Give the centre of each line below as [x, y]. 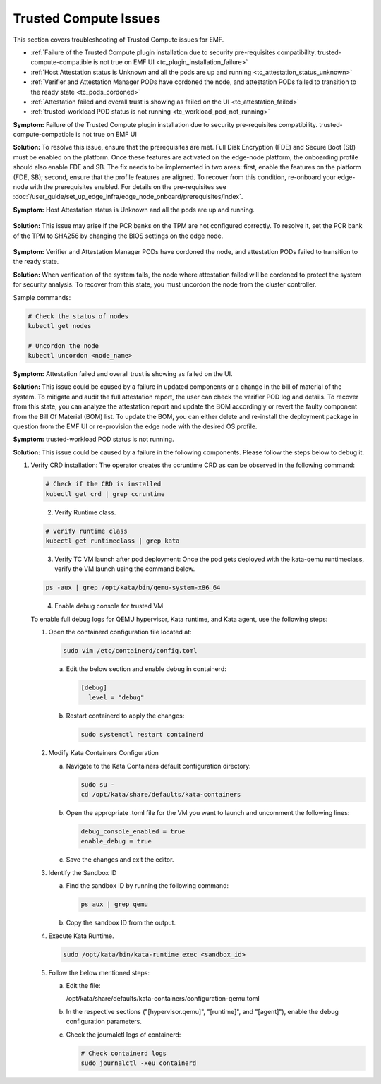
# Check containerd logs [124, 1053]
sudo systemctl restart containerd [142, 735]
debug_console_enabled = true [133, 832]
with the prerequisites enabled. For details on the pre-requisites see [128, 187]
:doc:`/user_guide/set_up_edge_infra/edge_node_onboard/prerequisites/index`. [128, 197]
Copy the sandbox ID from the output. [121, 923]
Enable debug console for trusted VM [109, 606]
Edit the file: [84, 985]
